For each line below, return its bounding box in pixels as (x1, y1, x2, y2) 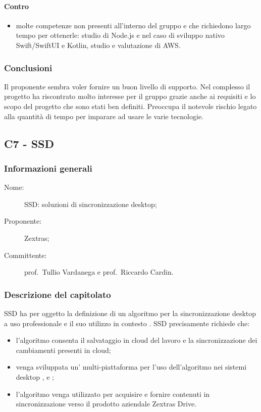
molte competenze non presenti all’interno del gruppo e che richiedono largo (16, 20, 251, 30)
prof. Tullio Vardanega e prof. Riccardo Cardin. (24, 267, 174, 277)
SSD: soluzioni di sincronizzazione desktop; (24, 198, 157, 209)
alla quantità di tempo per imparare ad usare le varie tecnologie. (4, 111, 203, 121)
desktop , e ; (16, 371, 54, 382)
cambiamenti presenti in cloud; (16, 344, 111, 355)
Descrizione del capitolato (4, 288, 111, 300)
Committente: (4, 249, 47, 260)
